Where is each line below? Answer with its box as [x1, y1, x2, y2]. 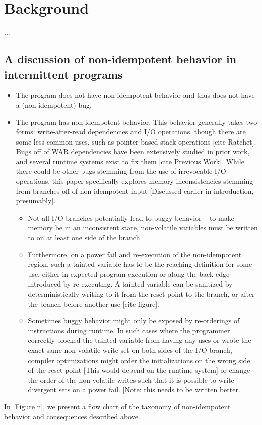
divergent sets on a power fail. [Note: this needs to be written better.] [28, 384, 242, 395]
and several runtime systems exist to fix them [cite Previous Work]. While [16, 156, 244, 166]
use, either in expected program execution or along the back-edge [28, 268, 230, 279]
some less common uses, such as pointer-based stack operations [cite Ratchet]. [16, 136, 256, 147]
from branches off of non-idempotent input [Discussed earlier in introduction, [16, 185, 254, 196]
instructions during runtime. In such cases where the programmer [28, 325, 230, 335]
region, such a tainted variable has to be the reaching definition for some [28, 259, 252, 269]
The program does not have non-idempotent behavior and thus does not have [16, 90, 255, 100]
